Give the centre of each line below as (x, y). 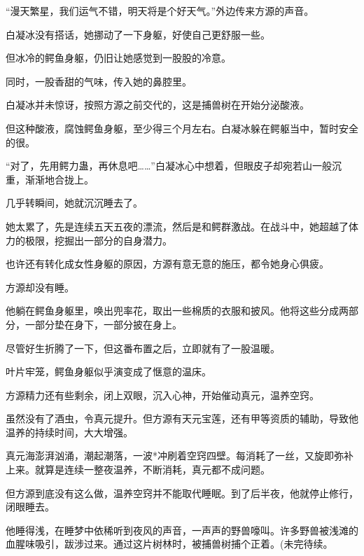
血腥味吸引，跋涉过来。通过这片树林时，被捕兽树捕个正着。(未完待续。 (169, 544)
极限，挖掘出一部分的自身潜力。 (98, 240)
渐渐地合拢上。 (59, 179)
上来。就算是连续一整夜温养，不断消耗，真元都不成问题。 (138, 470)
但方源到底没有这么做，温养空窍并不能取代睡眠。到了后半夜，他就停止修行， (182, 493)
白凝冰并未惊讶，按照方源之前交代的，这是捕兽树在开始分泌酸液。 (157, 105)
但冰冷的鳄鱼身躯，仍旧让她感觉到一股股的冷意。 (118, 58)
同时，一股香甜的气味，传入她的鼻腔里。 (99, 81)
